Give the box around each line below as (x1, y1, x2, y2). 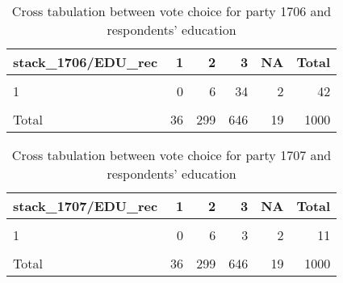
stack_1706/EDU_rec (13, 53, 158, 71)
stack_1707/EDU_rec (13, 196, 158, 215)
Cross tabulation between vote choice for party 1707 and (11, 146, 332, 164)
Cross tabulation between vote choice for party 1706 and (11, 2, 332, 20)
